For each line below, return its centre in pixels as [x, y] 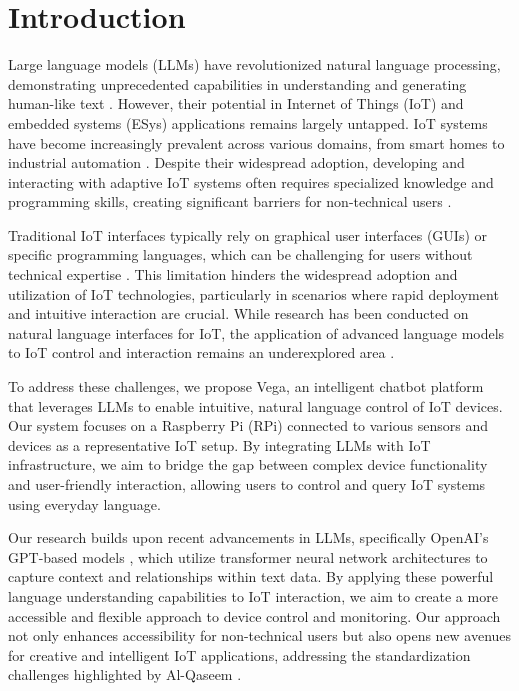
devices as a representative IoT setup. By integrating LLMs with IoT [219, 444]
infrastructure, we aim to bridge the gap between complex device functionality [248, 464]
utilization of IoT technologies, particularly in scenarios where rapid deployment [253, 293]
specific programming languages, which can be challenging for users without [240, 254]
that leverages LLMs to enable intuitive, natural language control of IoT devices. [255, 405]
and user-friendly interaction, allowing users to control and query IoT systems [247, 484]
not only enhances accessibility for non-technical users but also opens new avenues [260, 635]
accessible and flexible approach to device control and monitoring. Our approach [254, 615]
